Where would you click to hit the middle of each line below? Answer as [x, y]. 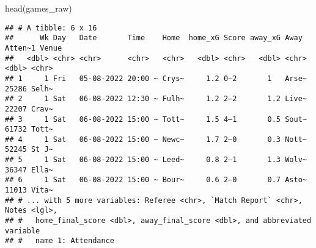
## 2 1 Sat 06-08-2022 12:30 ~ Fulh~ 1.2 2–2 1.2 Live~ [156, 99]
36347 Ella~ [29, 170]
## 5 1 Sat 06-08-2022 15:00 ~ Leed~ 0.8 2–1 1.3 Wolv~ [156, 160]
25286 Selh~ [29, 89]
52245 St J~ [29, 150]
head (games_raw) [39, 8]
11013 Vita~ [29, 190]
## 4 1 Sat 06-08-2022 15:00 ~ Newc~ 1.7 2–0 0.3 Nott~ [156, 139]
